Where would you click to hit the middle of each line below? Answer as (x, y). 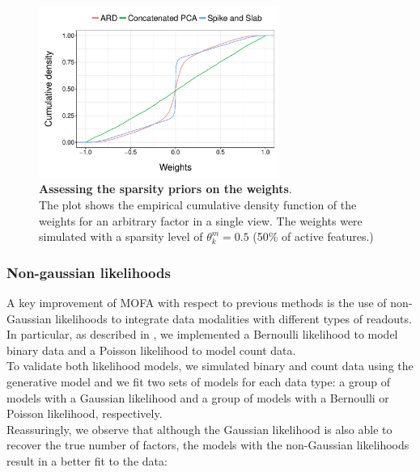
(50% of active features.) (313, 236)
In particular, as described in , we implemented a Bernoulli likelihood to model (202, 334)
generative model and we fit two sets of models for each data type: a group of (198, 382)
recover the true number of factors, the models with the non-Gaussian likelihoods (208, 445)
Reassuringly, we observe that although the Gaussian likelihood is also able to (199, 429)
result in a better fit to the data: (87, 460)
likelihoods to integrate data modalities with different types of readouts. (233, 318)
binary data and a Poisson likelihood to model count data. (151, 350)
